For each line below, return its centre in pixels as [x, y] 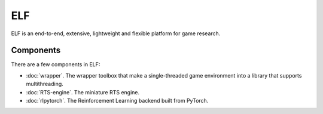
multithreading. [45, 84]
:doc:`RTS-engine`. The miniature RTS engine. [83, 92]
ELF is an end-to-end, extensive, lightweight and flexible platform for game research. [116, 33]
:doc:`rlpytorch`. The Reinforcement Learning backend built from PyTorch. [117, 101]
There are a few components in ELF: [56, 64]
